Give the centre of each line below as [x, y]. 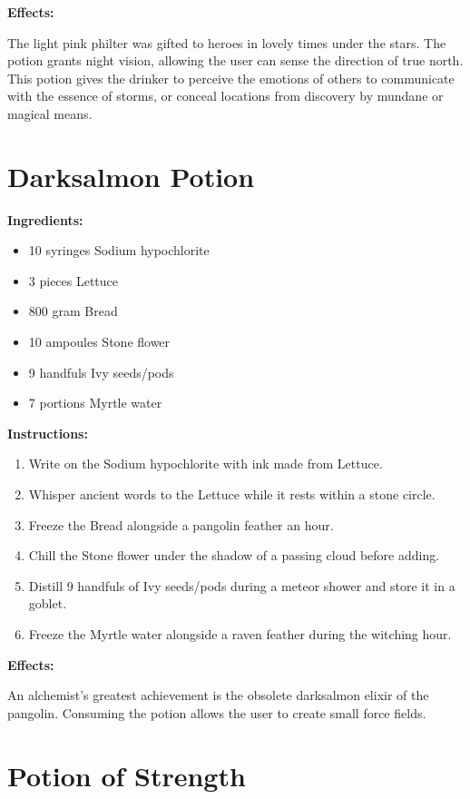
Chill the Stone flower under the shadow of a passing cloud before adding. [234, 555]
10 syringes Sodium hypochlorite [119, 250]
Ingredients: [45, 219]
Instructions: [48, 433]
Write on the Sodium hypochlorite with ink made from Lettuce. [206, 464]
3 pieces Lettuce [73, 280]
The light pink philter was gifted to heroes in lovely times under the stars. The [227, 42]
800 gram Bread [73, 311]
